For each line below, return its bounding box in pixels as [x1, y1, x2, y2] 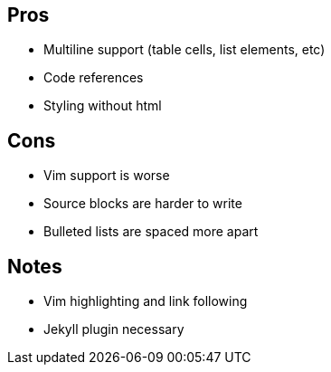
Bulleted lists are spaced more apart [43, 224, 259, 240]
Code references [43, 70, 144, 86]
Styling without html [43, 98, 162, 114]
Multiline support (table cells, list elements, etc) [43, 42, 326, 58]
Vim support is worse [43, 167, 170, 184]
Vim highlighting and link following [43, 293, 248, 310]
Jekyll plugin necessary [43, 321, 184, 338]
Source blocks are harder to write [43, 196, 242, 212]
